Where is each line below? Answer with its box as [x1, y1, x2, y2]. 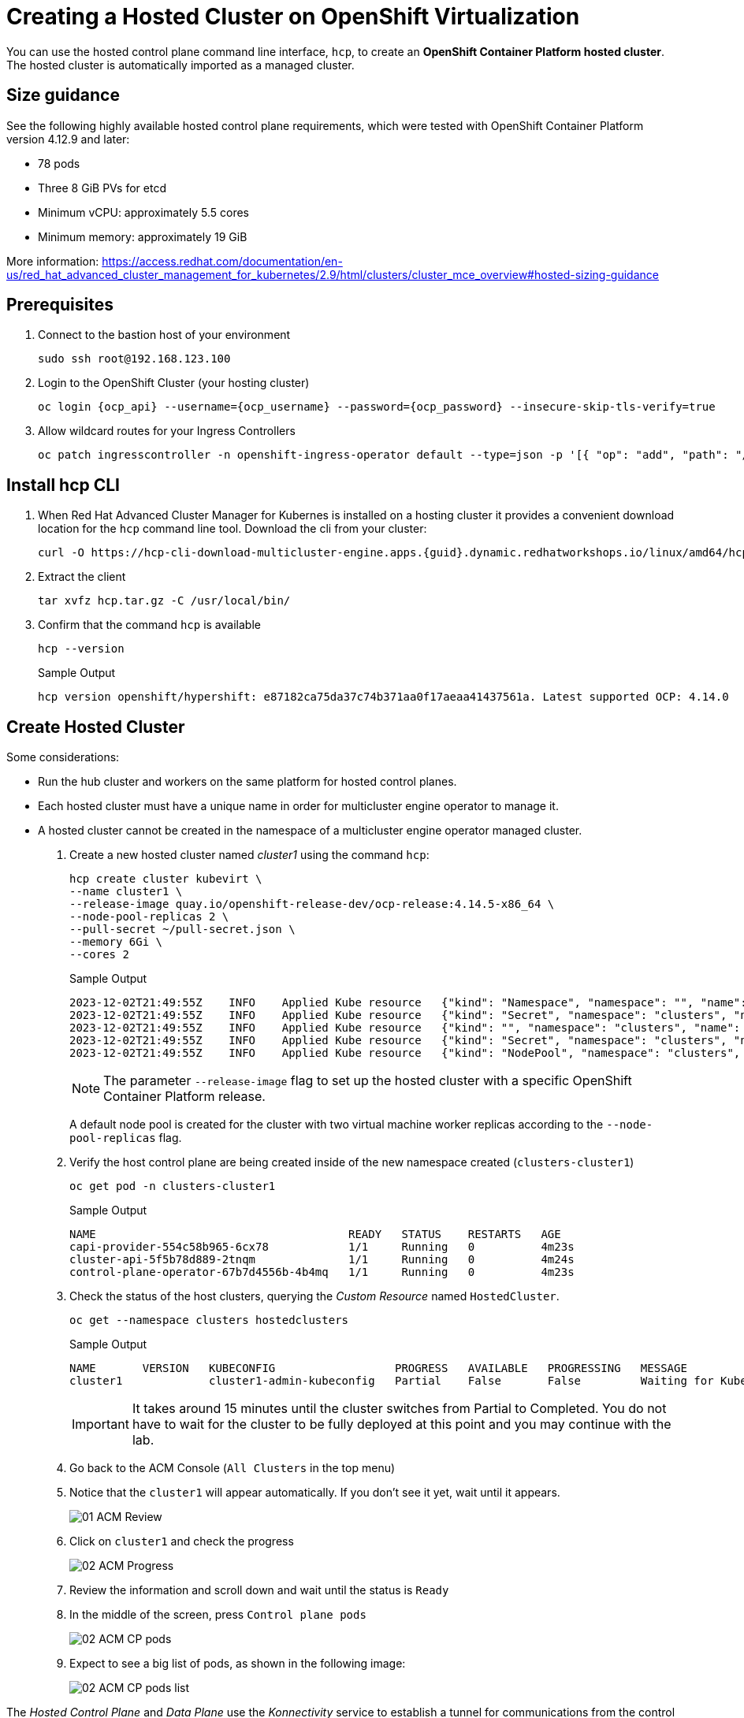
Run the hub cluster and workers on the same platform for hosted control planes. [38, 775, 457, 789]
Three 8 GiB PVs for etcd [38, 180, 166, 195]
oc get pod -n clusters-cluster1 [69, 1180, 276, 1193]
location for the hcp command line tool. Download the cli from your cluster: [38, 522, 427, 536]
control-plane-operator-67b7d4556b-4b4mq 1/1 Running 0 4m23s [69, 1266, 575, 1279]
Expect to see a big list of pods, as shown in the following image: [69, 1657, 406, 1671]
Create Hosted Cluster [6, 716, 185, 737]
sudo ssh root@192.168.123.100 [38, 352, 231, 366]
